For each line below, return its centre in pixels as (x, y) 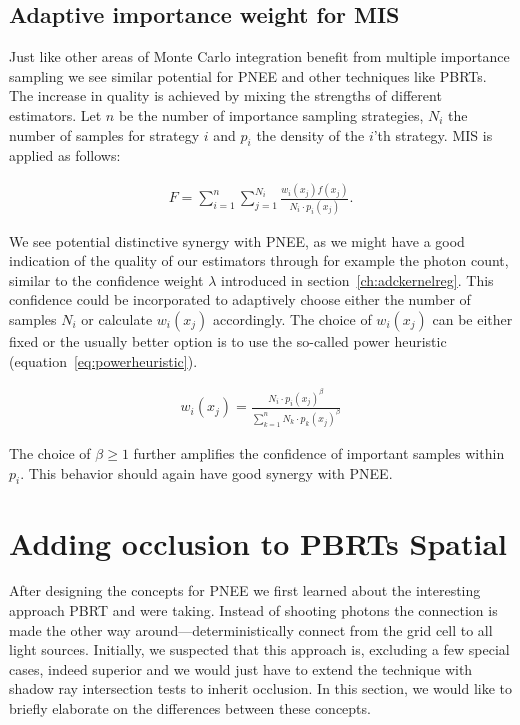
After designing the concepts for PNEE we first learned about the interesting (245, 590)
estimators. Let (55, 114)
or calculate (117, 319)
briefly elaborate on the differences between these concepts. (190, 708)
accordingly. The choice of (292, 319)
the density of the (310, 134)
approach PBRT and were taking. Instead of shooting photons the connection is (253, 610)
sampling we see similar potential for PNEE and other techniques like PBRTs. (248, 75)
